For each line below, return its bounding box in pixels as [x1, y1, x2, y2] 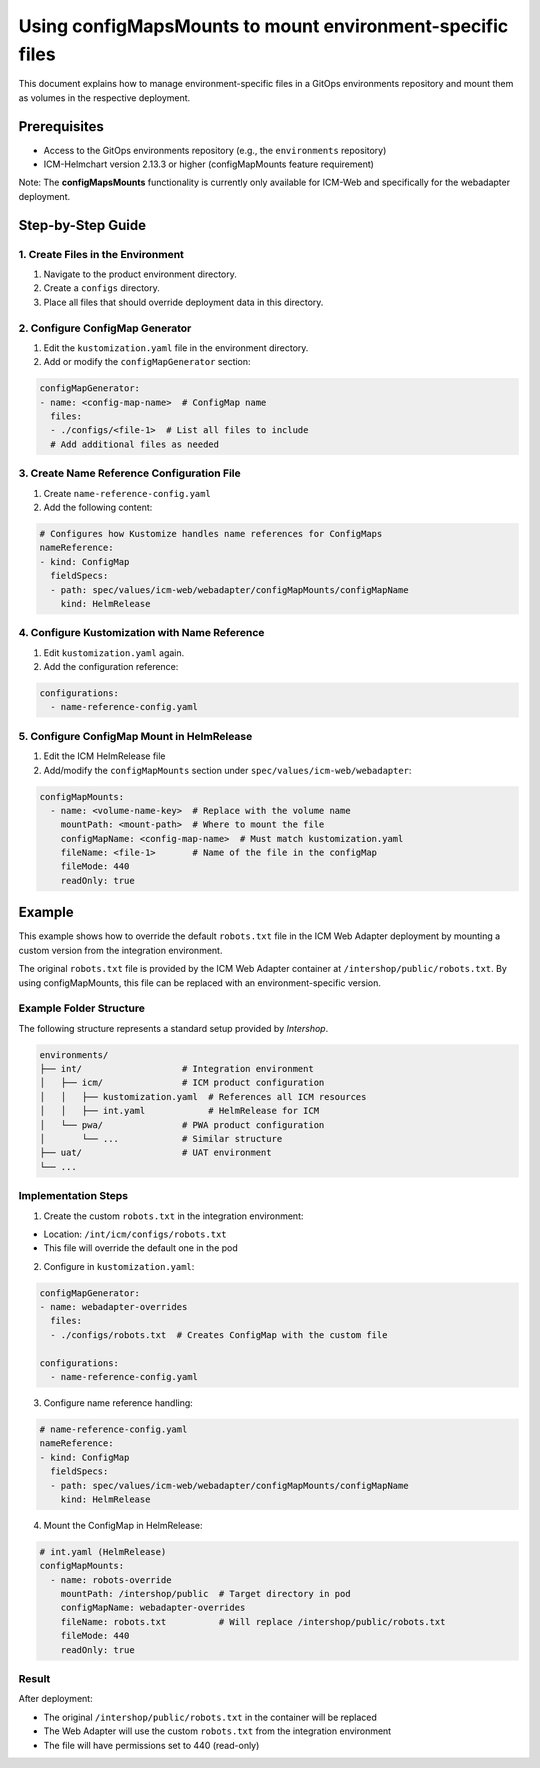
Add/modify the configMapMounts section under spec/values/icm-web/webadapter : [43, 764, 412, 776]
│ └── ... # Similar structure [39, 1133, 283, 1144]
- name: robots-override [50, 1574, 172, 1585]
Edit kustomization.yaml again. [43, 646, 185, 659]
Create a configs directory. [43, 282, 160, 294]
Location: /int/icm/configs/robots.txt [43, 1228, 227, 1240]
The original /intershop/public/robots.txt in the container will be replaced [43, 1711, 377, 1723]
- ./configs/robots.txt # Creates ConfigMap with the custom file [50, 1329, 388, 1340]
